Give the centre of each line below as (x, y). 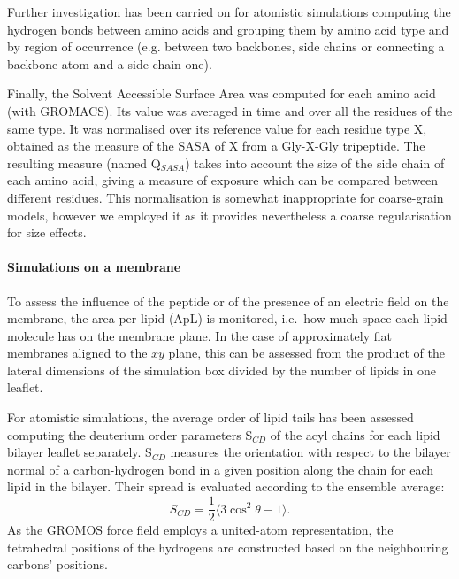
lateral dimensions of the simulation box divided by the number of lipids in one (222, 370)
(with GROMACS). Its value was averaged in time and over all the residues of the (230, 110)
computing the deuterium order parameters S (130, 434)
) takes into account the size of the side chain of (315, 162)
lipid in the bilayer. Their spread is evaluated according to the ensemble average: (226, 486)
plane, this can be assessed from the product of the (306, 353)
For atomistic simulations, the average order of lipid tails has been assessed (210, 417)
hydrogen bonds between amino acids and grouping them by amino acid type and (228, 29)
